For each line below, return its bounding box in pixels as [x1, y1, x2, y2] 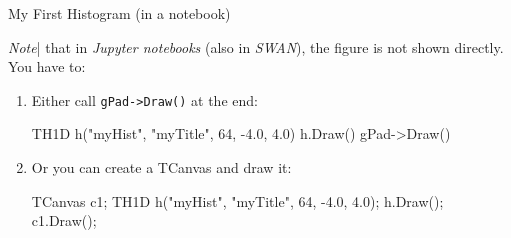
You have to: [8, 56, 86, 77]
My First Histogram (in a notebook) [8, 3, 231, 23]
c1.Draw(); [31, 210, 97, 231]
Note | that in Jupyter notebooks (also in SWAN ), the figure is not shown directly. [8, 36, 504, 57]
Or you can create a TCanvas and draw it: [31, 157, 292, 178]
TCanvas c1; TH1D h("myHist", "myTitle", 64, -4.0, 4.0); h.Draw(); [31, 190, 444, 211]
